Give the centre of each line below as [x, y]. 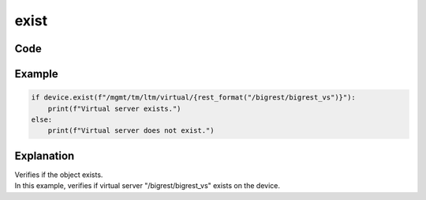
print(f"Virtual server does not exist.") [131, 131]
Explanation [45, 155]
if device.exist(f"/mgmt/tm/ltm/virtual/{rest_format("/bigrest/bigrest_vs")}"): [194, 98]
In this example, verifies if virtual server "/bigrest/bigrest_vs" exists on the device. [147, 186]
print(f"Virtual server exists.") [114, 108]
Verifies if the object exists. [59, 175]
